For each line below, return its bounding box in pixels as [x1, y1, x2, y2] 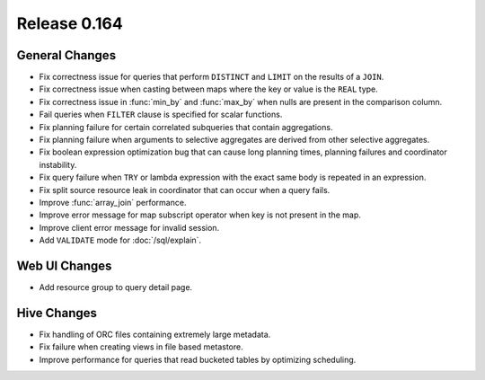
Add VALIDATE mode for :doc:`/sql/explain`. [39, 234, 202, 246]
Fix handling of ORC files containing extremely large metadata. [39, 329, 271, 340]
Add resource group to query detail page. [39, 282, 193, 293]
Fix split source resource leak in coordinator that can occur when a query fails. [39, 184, 331, 195]
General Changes [16, 48, 117, 63]
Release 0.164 [16, 13, 123, 33]
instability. [39, 159, 77, 170]
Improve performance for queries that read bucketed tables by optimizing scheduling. [39, 354, 357, 365]
